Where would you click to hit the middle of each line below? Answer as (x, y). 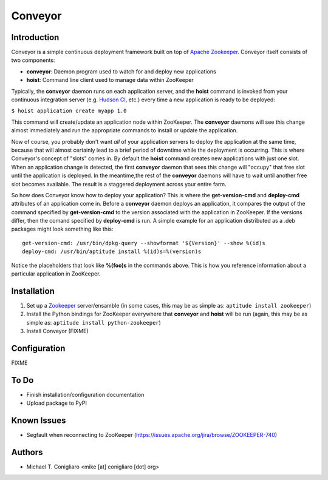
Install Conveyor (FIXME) (57, 331)
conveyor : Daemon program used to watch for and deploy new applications (121, 71)
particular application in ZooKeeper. (56, 274)
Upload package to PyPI (57, 403)
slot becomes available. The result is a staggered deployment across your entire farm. (119, 184)
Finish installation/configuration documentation (85, 394)
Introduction (35, 37)
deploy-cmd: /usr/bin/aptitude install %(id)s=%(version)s (112, 252)
